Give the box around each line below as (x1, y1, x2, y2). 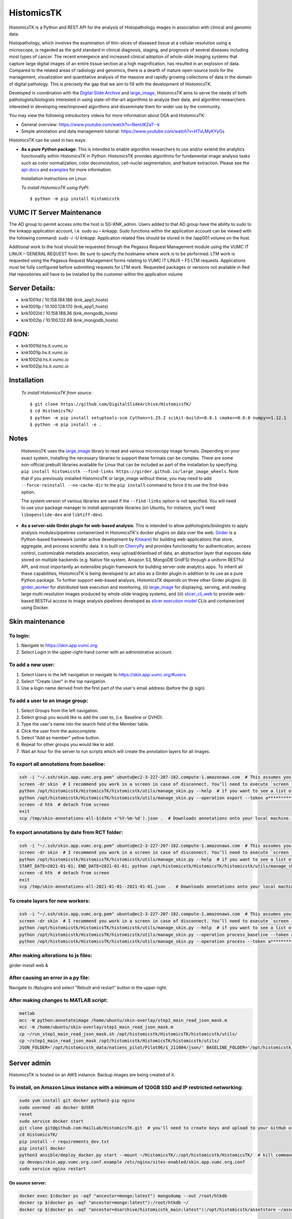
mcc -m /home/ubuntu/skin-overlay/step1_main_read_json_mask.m (19, 1024, 174, 1030)
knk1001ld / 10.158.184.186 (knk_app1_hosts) (21, 296, 109, 302)
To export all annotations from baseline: (9, 761, 106, 767)
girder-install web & (9, 962, 49, 968)
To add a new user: (9, 661, 55, 668)
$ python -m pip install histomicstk (30, 196, 120, 202)
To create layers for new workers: (9, 897, 90, 904)
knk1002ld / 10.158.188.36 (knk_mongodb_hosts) (21, 310, 118, 316)
